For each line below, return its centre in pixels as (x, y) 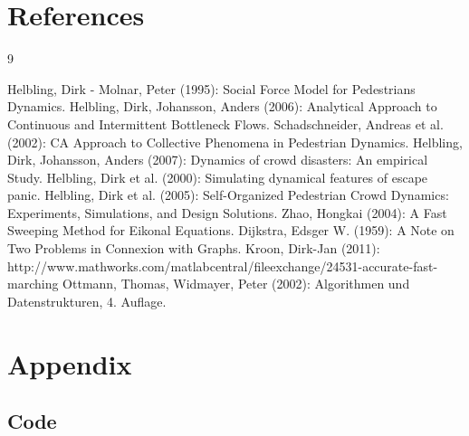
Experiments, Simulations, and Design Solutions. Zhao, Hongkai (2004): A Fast (227, 212)
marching (33, 284)
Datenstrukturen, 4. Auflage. (87, 301)
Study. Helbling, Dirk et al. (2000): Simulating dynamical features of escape (218, 177)
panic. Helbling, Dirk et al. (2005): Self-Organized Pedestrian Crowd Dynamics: (228, 195)
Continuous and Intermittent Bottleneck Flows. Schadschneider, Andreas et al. (225, 123)
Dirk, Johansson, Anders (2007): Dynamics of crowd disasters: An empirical (218, 160)
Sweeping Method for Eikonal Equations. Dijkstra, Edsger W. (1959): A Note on (231, 230)
